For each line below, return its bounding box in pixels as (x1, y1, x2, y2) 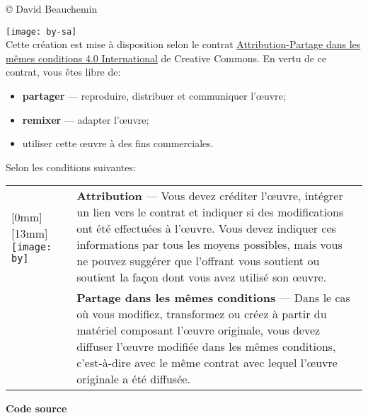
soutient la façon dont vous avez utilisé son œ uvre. (76, 269, 327, 286)
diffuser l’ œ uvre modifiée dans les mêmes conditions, (76, 338, 336, 355)
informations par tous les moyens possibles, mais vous (76, 236, 343, 253)
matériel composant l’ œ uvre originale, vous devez (76, 322, 321, 339)
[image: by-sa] (6, 26, 77, 37)
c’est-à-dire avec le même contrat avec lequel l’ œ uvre (76, 354, 338, 371)
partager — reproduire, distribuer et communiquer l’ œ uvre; (22, 88, 286, 103)
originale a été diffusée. (76, 371, 190, 388)
